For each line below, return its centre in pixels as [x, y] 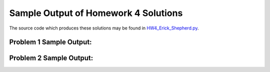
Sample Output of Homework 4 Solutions [96, 13]
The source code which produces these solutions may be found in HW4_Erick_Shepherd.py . [104, 28]
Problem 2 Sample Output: [51, 58]
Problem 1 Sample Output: [50, 42]
